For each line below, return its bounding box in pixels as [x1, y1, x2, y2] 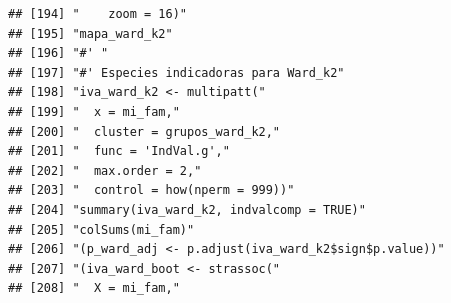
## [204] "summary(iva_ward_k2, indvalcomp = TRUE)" [8, 202, 366, 217]
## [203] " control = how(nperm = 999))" [8, 183, 295, 198]
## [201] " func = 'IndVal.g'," [8, 144, 230, 159]
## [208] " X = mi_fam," [8, 281, 180, 296]
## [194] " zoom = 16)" [8, 7, 187, 21]
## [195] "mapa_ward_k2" [8, 26, 173, 41]
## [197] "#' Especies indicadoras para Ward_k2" [8, 65, 345, 80]
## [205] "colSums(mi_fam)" [8, 222, 195, 237]
